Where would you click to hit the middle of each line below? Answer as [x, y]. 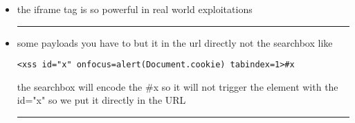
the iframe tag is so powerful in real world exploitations [135, 9]
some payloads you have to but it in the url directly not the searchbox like [175, 42]
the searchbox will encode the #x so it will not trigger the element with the [177, 86]
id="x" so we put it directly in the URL [101, 100]
